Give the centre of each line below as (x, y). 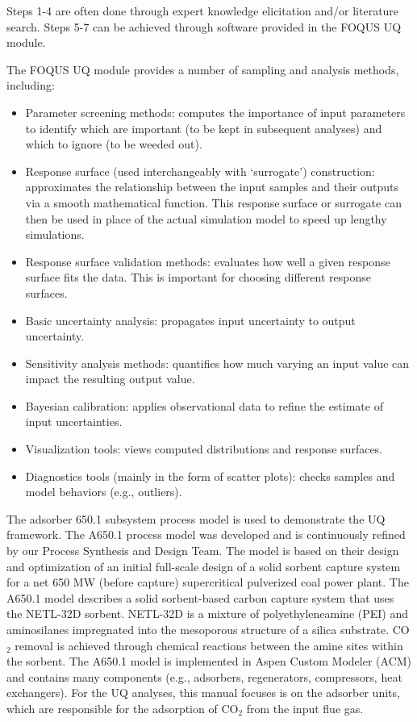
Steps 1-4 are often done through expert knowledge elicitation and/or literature (203, 10)
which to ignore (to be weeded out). (114, 144)
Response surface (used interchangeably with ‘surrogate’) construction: (200, 171)
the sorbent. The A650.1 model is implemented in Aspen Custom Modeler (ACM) (209, 661)
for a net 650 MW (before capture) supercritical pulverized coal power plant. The (208, 582)
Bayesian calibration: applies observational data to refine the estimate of (204, 405)
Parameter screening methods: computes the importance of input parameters (215, 112)
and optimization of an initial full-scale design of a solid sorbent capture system (204, 566)
